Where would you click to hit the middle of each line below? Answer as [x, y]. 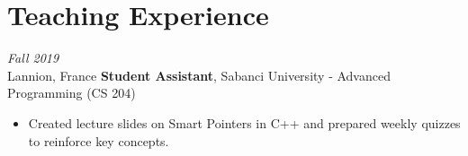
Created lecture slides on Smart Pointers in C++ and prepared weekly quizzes [244, 122]
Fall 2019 [33, 58]
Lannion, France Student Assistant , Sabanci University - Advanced [199, 75]
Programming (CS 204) [72, 93]
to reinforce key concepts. [99, 140]
